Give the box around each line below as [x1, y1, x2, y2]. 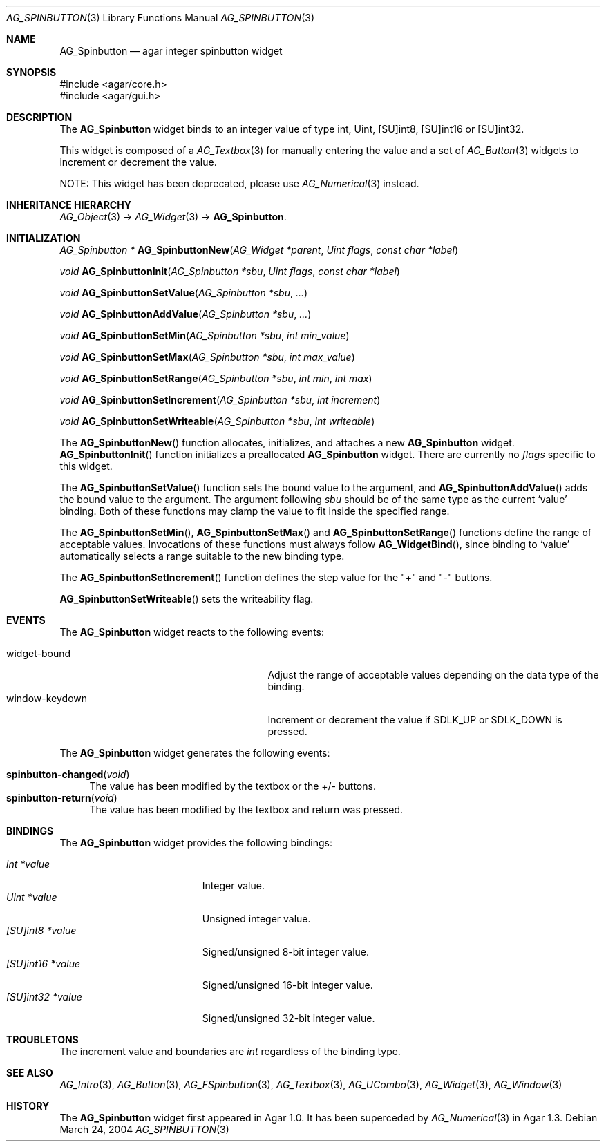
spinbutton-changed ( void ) [6, 768, 130, 780]
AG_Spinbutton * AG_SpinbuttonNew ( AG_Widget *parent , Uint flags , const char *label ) [59, 244, 459, 256]
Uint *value [6, 891, 57, 903]
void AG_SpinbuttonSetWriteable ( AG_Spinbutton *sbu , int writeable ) [59, 415, 375, 427]
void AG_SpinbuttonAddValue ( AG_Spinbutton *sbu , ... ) [59, 308, 312, 320]
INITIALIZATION [6, 232, 81, 244]
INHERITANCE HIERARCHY [6, 199, 131, 211]
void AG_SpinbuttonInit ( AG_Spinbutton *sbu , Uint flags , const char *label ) [59, 265, 400, 277]
